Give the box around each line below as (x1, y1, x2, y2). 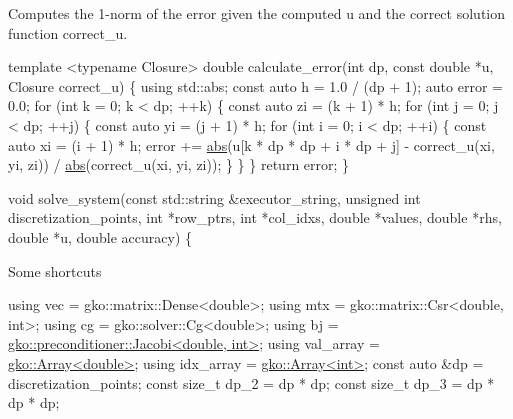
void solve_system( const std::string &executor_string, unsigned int (8, 187, 421, 208)
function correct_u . (8, 22, 128, 43)
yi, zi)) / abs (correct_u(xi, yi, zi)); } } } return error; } (8, 154, 350, 175)
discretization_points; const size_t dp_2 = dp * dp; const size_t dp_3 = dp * (8, 372, 495, 393)
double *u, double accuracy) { (8, 226, 193, 247)
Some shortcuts (8, 260, 102, 281)
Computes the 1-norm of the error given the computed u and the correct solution (8, 3, 505, 23)
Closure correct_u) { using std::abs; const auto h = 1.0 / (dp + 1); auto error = (8, 75, 503, 96)
